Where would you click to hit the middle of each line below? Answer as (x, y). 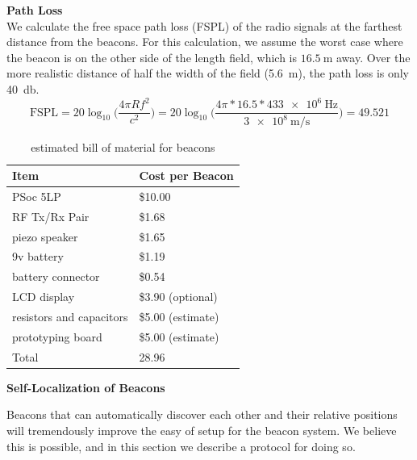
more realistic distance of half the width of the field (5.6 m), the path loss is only (208, 73)
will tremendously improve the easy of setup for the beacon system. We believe (202, 430)
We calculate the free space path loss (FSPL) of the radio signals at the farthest (204, 25)
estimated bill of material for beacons (123, 147)
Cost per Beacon (186, 176)
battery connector (56, 276)
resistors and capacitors (70, 316)
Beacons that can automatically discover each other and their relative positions (202, 414)
